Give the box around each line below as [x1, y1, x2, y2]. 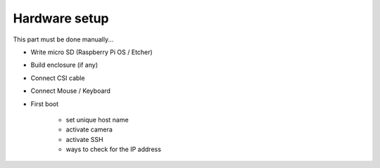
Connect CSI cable [30, 74, 85, 82]
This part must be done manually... [13, 35, 114, 44]
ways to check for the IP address [65, 145, 162, 154]
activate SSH [65, 135, 103, 143]
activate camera [65, 125, 113, 134]
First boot [30, 99, 59, 108]
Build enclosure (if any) [30, 60, 99, 70]
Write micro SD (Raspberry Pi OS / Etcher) [30, 48, 153, 56]
